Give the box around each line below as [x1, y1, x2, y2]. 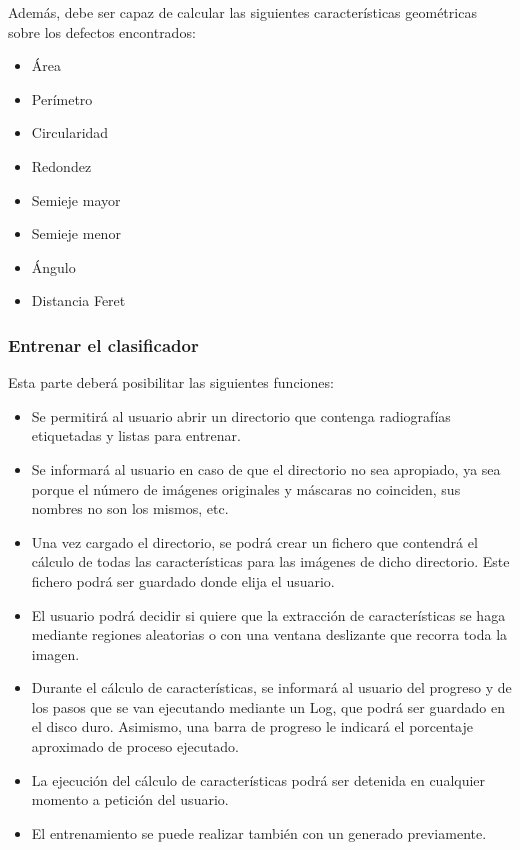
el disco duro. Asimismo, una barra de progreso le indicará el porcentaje [31, 716, 473, 737]
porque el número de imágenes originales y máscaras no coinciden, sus [31, 478, 461, 499]
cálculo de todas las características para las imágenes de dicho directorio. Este [31, 551, 510, 572]
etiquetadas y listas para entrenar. [31, 425, 241, 446]
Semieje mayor [31, 189, 121, 210]
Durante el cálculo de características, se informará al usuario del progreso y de [31, 677, 512, 698]
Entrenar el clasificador [8, 332, 199, 357]
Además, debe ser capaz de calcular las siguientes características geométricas [8, 2, 477, 22]
